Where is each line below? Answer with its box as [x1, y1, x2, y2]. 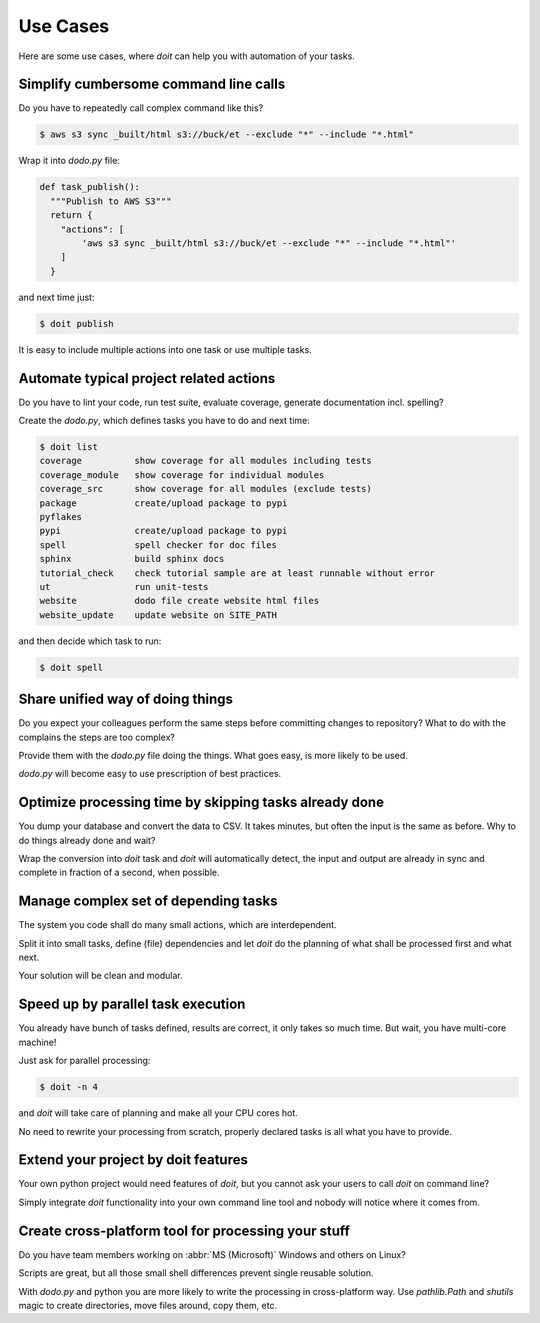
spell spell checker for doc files [39, 539, 277, 550]
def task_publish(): [39, 181, 140, 193]
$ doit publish [39, 318, 114, 329]
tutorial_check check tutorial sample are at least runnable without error [39, 567, 435, 579]
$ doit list [39, 441, 99, 452]
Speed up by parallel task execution [18, 996, 246, 1013]
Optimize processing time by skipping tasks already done [18, 794, 385, 811]
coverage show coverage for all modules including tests [39, 455, 372, 467]
